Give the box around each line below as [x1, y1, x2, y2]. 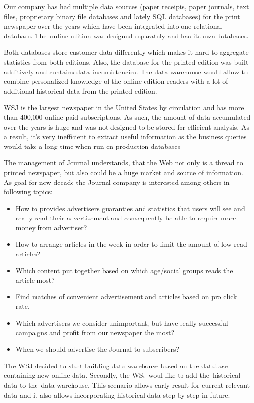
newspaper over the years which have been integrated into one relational [4, 21, 222, 31]
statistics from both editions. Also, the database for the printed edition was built [4, 56, 249, 67]
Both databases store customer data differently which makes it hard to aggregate [4, 47, 249, 57]
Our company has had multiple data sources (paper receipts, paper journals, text [4, 1, 249, 11]
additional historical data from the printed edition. [4, 85, 157, 96]
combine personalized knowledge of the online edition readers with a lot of [4, 76, 228, 86]
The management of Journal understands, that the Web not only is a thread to [4, 157, 243, 168]
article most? [15, 275, 55, 285]
